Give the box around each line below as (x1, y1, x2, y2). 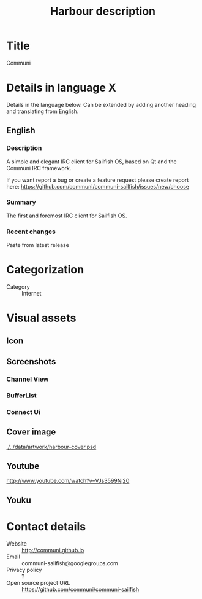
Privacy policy (6, 566, 42, 573)
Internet (21, 290, 42, 297)
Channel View (6, 375, 49, 383)
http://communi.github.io (21, 546, 84, 554)
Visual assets (6, 311, 77, 325)
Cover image (6, 427, 56, 437)
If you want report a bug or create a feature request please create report (6, 176, 189, 184)
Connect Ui (6, 407, 41, 416)
